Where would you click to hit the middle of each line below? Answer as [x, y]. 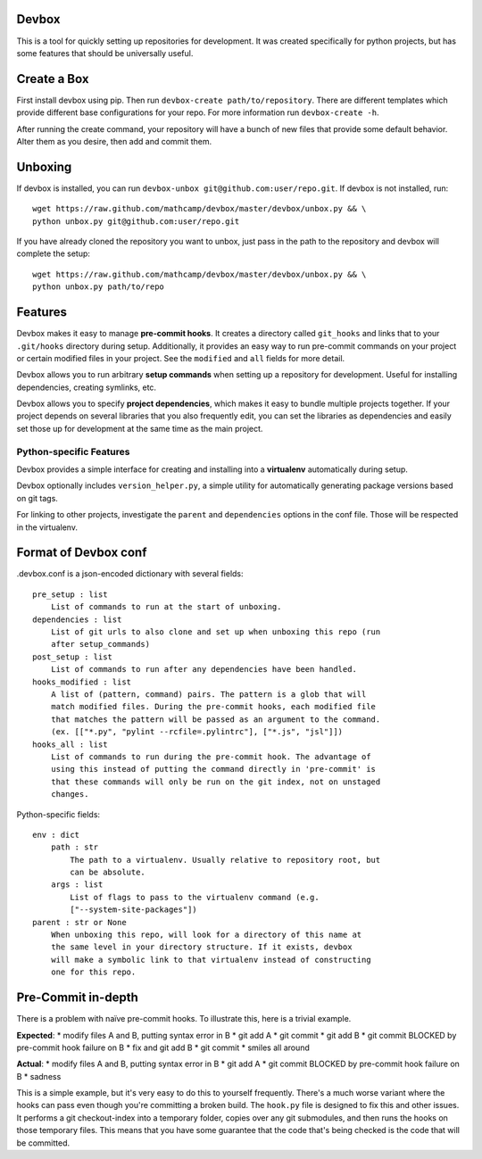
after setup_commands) [100, 644]
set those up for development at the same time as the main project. [140, 428]
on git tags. [37, 498]
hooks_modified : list [82, 682]
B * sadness [39, 1076]
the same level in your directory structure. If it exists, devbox [201, 947]
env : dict [56, 835]
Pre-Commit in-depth [77, 998]
